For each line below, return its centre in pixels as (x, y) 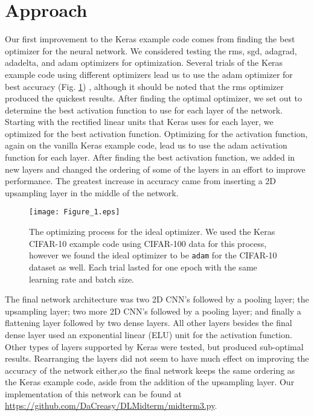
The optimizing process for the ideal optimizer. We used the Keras (152, 232)
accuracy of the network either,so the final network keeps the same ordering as (150, 370)
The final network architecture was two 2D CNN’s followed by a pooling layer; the (157, 299)
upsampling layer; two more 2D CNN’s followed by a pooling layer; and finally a (153, 311)
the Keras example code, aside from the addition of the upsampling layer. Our (150, 382)
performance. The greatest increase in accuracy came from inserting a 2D (141, 181)
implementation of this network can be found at (93, 393)
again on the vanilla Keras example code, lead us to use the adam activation (146, 145)
